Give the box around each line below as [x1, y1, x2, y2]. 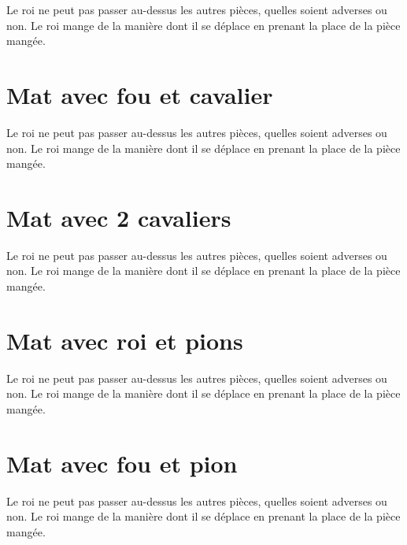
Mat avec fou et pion [6, 447, 238, 479]
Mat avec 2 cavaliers [6, 201, 231, 233]
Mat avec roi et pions [6, 324, 243, 356]
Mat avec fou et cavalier [6, 78, 273, 110]
